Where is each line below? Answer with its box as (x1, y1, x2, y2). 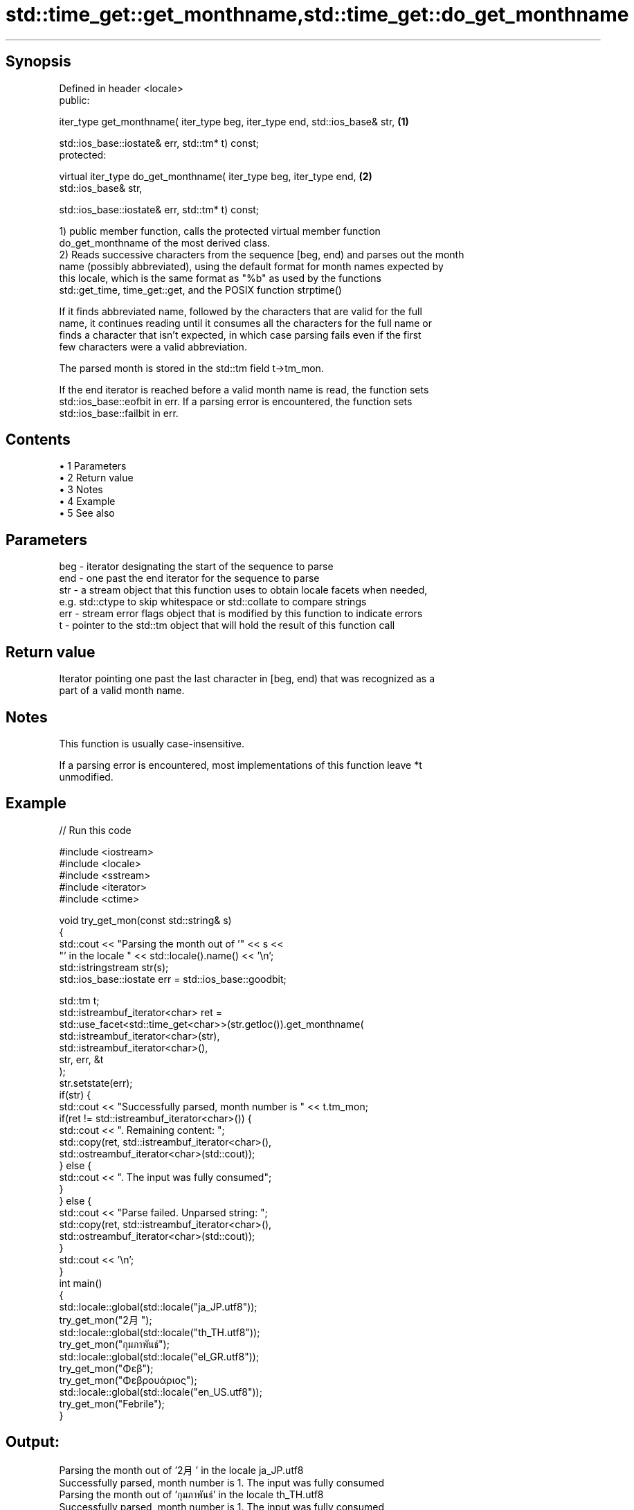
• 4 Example (59, 495, 116, 508)
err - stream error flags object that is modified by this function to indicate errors (59, 607, 423, 620)
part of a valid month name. (59, 684, 185, 697)
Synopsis (6, 53, 71, 71)
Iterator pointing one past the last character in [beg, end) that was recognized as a (59, 673, 435, 685)
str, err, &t (59, 1053, 104, 1065)
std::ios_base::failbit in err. (59, 407, 179, 419)
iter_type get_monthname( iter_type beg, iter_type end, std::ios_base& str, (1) (59, 115, 409, 127)
